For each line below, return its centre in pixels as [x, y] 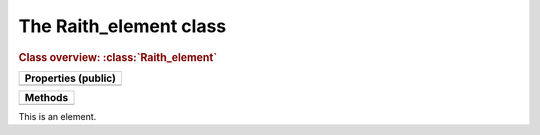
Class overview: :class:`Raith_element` [118, 57]
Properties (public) [70, 78]
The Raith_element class [122, 26]
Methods [46, 97]
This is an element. [57, 116]
